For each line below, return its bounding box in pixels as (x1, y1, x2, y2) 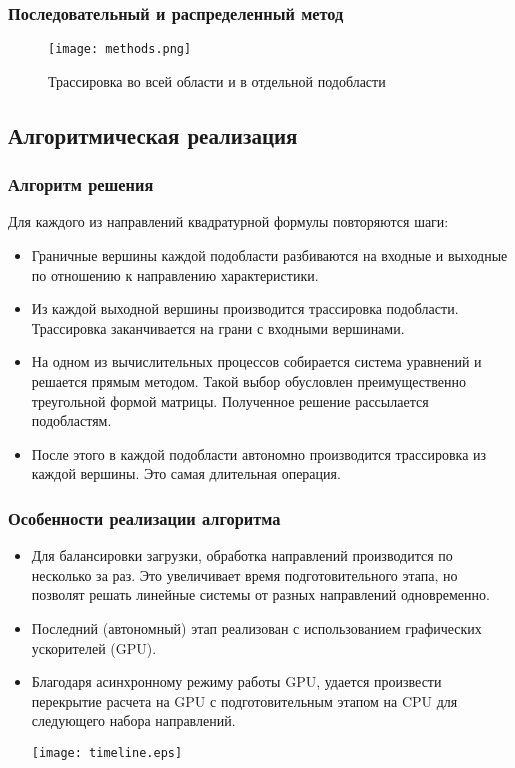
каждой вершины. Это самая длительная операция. (31, 463, 341, 484)
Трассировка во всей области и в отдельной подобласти (48, 70, 386, 91)
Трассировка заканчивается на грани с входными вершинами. (31, 317, 405, 338)
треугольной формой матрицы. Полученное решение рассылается (31, 390, 429, 411)
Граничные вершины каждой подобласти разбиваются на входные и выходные (31, 245, 508, 266)
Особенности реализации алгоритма (8, 505, 281, 530)
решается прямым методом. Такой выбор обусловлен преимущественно (31, 371, 466, 392)
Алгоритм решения (8, 172, 154, 197)
